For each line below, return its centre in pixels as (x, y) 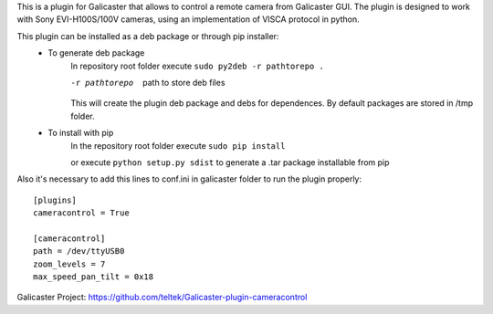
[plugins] (55, 200)
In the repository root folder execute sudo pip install (178, 145)
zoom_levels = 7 (69, 264)
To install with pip (81, 133)
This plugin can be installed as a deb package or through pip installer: (148, 36)
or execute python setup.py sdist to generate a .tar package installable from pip (230, 162)
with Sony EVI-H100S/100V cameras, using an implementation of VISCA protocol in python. (188, 19)
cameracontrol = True (81, 213)
